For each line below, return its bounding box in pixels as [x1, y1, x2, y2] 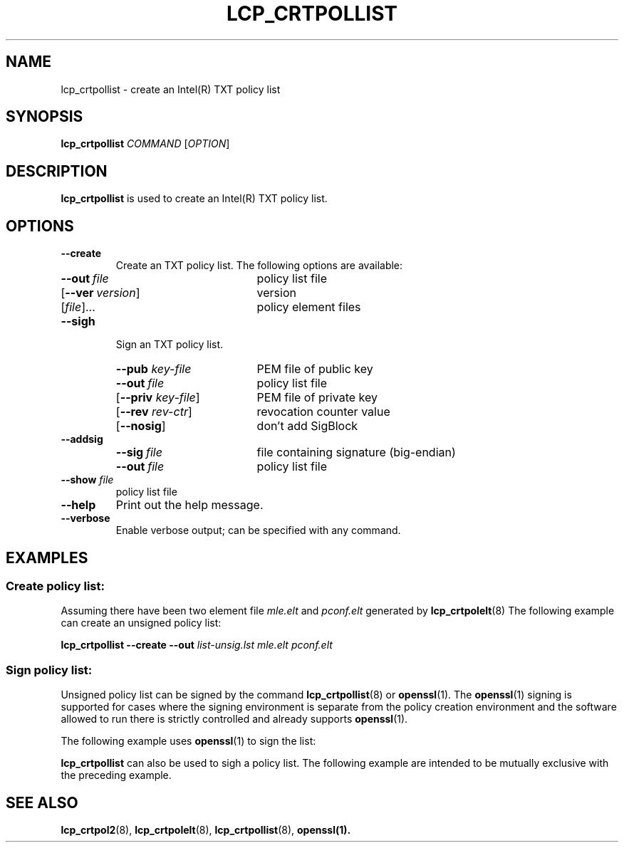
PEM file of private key [256, 390, 378, 405]
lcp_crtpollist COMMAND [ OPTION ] [61, 137, 230, 150]
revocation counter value [256, 404, 390, 419]
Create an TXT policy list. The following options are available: [115, 259, 403, 272]
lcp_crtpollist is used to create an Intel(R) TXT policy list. [61, 192, 328, 205]
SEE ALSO [6, 793, 78, 812]
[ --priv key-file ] [115, 390, 200, 405]
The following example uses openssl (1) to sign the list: [61, 735, 316, 748]
